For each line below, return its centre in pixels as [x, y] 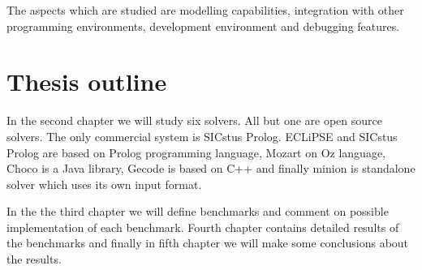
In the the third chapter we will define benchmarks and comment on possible [198, 211]
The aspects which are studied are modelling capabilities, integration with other [205, 10]
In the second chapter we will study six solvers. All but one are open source [194, 120]
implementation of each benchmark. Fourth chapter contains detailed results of [203, 227]
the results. [34, 259]
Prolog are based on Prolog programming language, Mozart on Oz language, [196, 152]
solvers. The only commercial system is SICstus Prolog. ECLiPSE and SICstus [202, 136]
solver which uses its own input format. [104, 184]
